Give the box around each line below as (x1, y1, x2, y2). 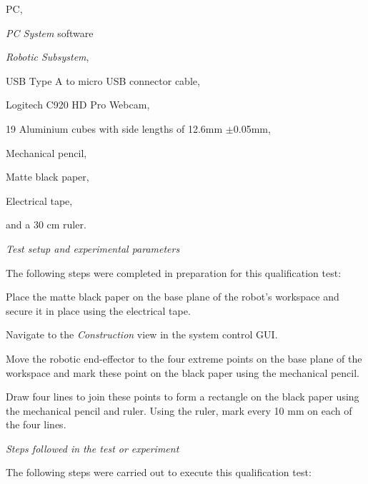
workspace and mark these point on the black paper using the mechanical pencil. (6, 365, 360, 380)
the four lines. (6, 417, 66, 432)
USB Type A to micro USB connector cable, (6, 73, 200, 88)
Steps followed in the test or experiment (6, 440, 179, 455)
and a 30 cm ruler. (6, 217, 86, 232)
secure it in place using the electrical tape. (6, 303, 191, 318)
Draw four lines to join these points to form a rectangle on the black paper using (6, 389, 359, 404)
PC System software (6, 25, 94, 40)
